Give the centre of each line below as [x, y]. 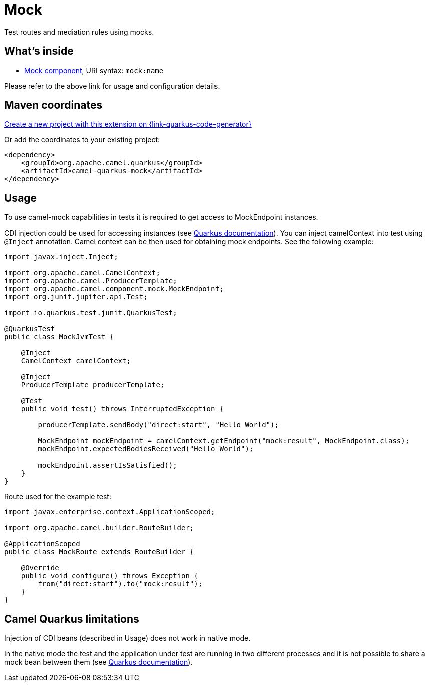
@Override [40, 568]
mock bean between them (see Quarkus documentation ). [98, 662]
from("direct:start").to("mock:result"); [120, 584]
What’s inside [39, 51]
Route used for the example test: [58, 497]
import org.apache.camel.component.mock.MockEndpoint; [114, 289]
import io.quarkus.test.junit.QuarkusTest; [91, 313]
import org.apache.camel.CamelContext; [82, 273]
